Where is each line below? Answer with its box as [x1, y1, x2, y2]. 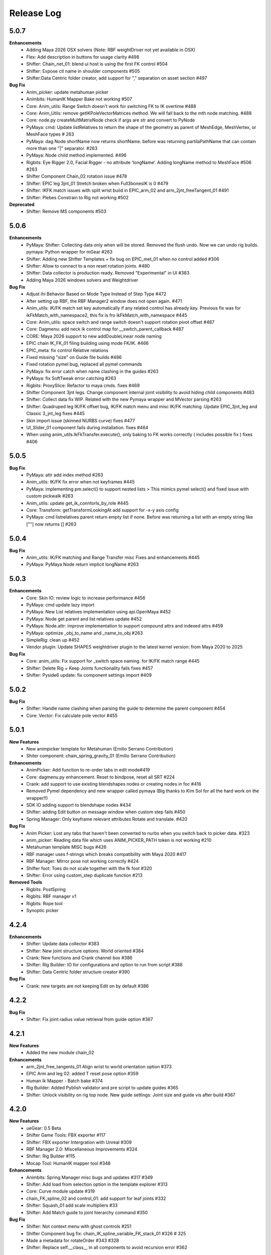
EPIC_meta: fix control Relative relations [26, 347, 109, 353]
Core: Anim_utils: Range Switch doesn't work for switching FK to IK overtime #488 [26, 103, 197, 109]
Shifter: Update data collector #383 [26, 941, 100, 947]
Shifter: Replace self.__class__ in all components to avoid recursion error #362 [26, 1244, 188, 1250]
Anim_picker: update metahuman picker [26, 89, 109, 95]
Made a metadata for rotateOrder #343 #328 [26, 1237, 119, 1243]
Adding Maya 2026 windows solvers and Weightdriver [26, 277, 139, 283]
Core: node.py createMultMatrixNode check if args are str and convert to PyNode [26, 117, 195, 123]
